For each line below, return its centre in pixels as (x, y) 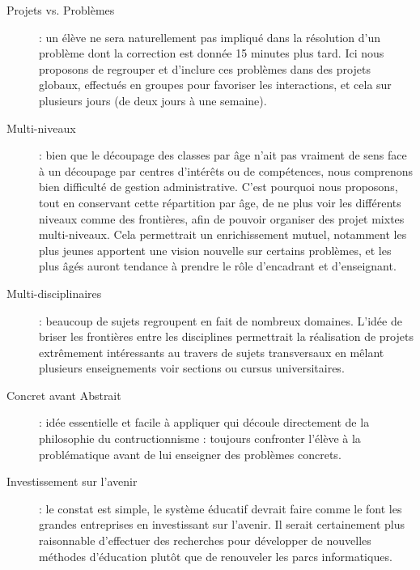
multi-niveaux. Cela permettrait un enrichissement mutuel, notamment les (223, 234)
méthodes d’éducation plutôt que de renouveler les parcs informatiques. (216, 556)
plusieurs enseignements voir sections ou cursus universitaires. (192, 368)
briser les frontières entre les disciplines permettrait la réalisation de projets (226, 336)
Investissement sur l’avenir (72, 481)
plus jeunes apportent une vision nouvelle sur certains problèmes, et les (215, 250)
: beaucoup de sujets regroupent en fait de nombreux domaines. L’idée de (221, 320)
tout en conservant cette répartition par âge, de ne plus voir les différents (220, 202)
